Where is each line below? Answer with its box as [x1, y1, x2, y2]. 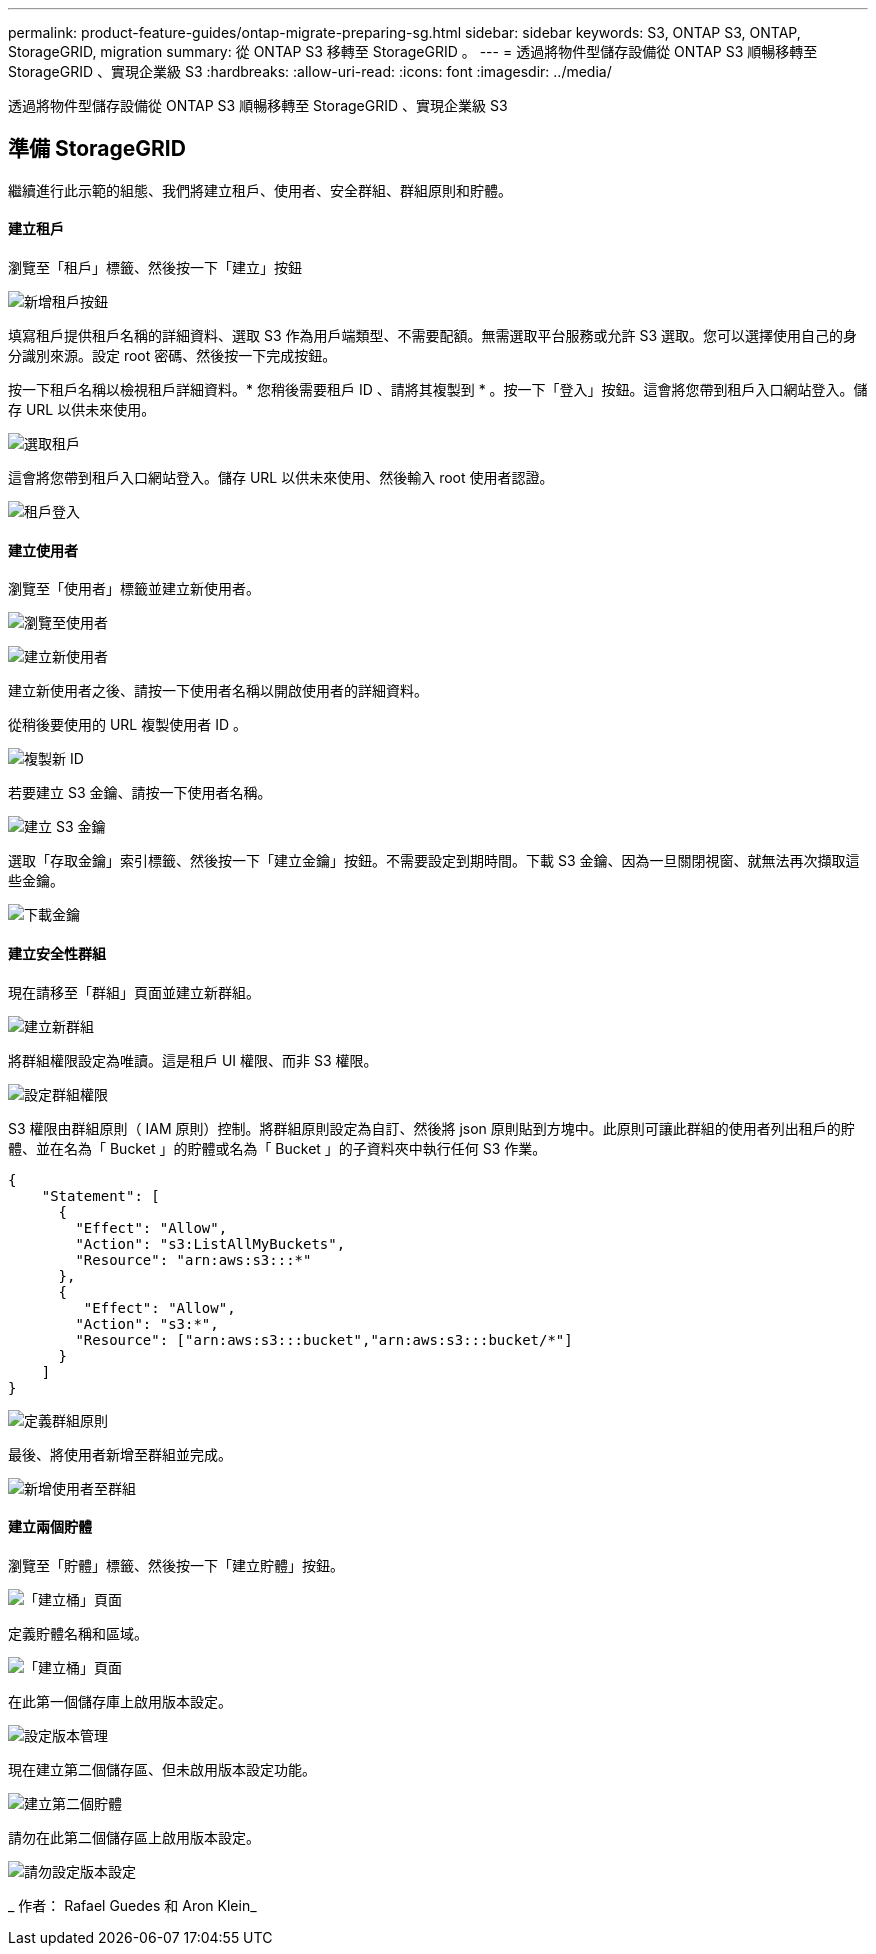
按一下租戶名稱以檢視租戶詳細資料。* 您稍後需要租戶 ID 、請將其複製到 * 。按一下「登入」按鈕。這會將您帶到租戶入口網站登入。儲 [8, 381, 868, 399]
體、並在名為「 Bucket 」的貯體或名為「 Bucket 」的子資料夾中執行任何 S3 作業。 [8, 1139, 547, 1157]
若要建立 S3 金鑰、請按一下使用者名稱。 [8, 784, 272, 802]
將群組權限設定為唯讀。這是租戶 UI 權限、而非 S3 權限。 [8, 1051, 378, 1069]
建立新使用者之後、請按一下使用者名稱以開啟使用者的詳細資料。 [8, 682, 428, 700]
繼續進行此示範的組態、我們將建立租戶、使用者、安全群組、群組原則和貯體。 [8, 181, 512, 199]
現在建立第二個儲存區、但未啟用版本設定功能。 [8, 1760, 316, 1778]
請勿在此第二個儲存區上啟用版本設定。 [8, 1828, 260, 1846]
